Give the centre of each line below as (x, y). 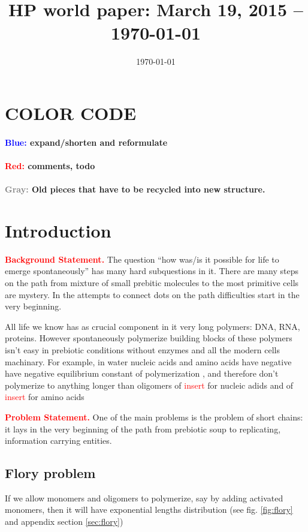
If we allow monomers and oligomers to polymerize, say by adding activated (144, 498)
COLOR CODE (71, 112)
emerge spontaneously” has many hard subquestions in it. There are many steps (152, 271)
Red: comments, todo (50, 165)
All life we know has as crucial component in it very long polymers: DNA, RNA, (153, 326)
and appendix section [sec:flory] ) (64, 522)
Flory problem (50, 473)
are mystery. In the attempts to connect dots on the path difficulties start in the (152, 294)
